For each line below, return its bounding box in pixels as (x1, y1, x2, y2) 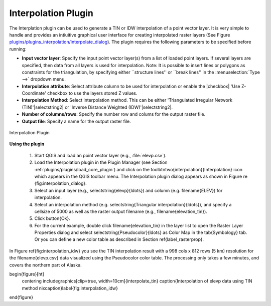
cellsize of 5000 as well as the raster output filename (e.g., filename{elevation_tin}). (34, 208, 208, 214)
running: (9, 46, 27, 52)
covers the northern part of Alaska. (9, 262, 82, 268)
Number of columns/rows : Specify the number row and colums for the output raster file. (22, 111, 206, 117)
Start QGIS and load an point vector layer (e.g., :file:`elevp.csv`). (34, 152, 167, 158)
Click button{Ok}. (34, 215, 70, 221)
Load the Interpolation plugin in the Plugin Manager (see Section (34, 159, 168, 165)
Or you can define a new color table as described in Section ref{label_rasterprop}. (34, 236, 204, 242)
